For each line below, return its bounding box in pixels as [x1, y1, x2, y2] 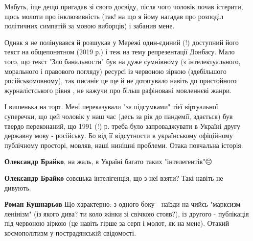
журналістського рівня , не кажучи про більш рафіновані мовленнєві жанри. [4, 85, 232, 95]
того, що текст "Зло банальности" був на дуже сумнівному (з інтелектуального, [4, 56, 241, 66]
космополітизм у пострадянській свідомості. [4, 227, 136, 238]
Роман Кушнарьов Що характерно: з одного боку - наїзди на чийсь [4, 199, 208, 209]
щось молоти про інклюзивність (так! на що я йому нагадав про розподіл [4, 11, 224, 21]
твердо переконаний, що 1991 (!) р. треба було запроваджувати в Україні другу [4, 120, 241, 131]
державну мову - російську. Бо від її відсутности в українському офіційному [4, 130, 233, 141]
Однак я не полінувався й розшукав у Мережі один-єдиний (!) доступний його [4, 37, 239, 47]
